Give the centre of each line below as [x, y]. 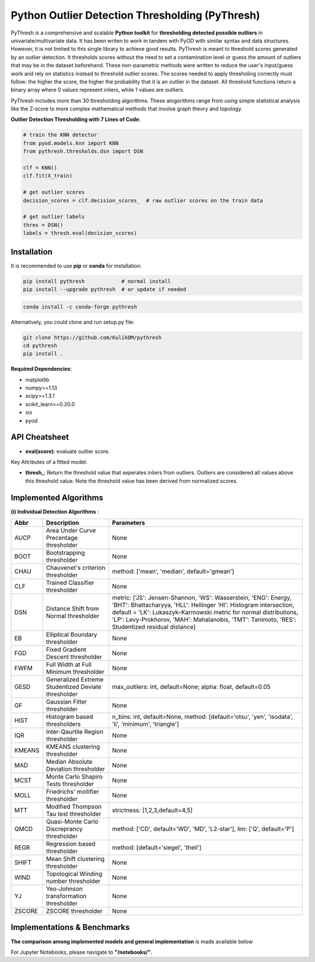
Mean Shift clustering [75, 859]
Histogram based [69, 717]
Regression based [71, 844]
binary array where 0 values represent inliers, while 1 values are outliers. [98, 90]
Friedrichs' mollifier [72, 792]
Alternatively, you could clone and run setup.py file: [73, 322]
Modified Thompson [74, 807]
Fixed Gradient [66, 650]
